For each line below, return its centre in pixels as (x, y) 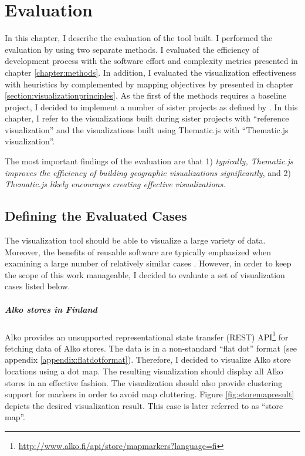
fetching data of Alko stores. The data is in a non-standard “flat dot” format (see (151, 348)
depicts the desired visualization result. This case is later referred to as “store (144, 405)
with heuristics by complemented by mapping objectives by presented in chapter (149, 84)
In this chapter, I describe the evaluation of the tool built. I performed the (139, 38)
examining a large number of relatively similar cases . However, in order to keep (148, 263)
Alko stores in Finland (51, 309)
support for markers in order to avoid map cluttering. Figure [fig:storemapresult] (150, 394)
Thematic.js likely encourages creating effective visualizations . (115, 184)
